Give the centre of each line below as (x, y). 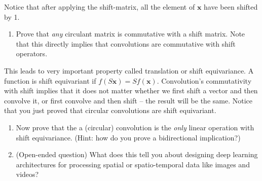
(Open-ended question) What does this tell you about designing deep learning (137, 154)
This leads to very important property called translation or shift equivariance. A (129, 70)
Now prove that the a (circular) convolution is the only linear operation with (135, 127)
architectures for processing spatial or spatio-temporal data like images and (133, 164)
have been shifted (231, 7)
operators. (32, 53)
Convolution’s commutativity (207, 80)
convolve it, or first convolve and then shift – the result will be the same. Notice (128, 100)
